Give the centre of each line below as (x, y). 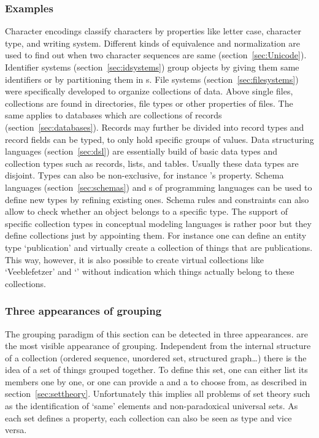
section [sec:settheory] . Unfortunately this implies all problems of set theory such (158, 394)
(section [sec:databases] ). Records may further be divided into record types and (155, 127)
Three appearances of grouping (83, 311)
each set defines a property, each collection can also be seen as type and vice (148, 417)
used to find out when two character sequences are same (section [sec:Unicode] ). (156, 55)
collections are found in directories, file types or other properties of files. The (149, 103)
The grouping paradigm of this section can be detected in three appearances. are (156, 333)
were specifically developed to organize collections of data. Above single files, (149, 91)
